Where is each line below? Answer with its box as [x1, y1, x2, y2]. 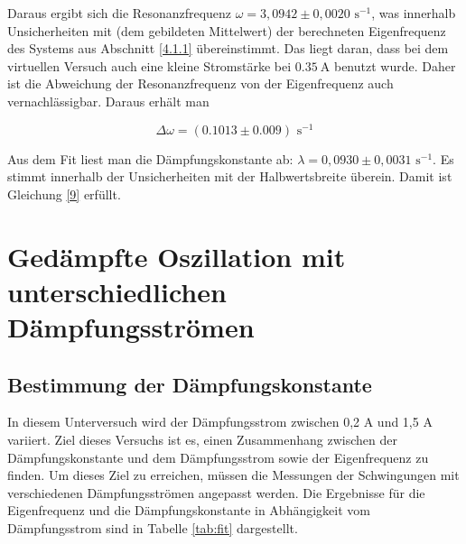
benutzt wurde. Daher [333, 56, 456, 75]
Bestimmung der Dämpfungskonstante [7, 370, 372, 398]
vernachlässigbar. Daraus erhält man [7, 91, 210, 110]
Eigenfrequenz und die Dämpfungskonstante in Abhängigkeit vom [7, 501, 370, 520]
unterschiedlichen [7, 272, 227, 309]
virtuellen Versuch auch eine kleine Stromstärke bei [7, 56, 292, 75]
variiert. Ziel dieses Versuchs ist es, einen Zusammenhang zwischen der [7, 429, 397, 448]
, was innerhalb [371, 4, 456, 22]
